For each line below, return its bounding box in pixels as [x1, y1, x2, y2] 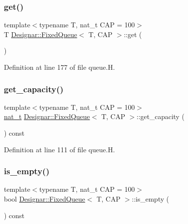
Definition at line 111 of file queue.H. [4, 144, 115, 154]
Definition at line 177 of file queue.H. [4, 62, 115, 72]
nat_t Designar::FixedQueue [4, 111, 90, 122]
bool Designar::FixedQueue [4, 194, 85, 204]
